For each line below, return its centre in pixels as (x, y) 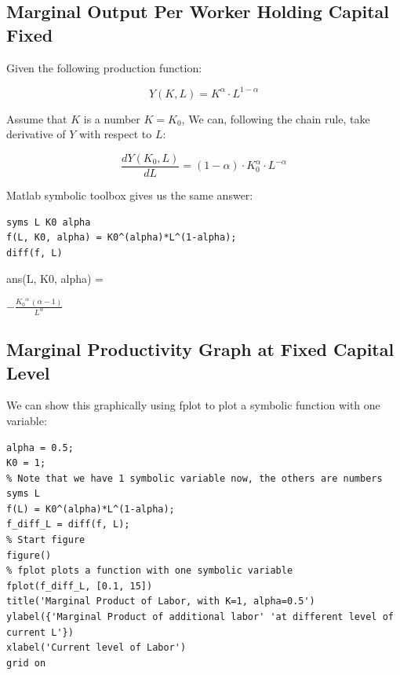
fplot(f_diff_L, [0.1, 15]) (80, 586)
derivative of (36, 134)
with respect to (115, 134)
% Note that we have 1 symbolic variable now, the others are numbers (195, 478)
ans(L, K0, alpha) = (55, 279)
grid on (26, 663)
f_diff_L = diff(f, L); (68, 525)
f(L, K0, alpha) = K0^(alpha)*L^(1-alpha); (122, 238)
